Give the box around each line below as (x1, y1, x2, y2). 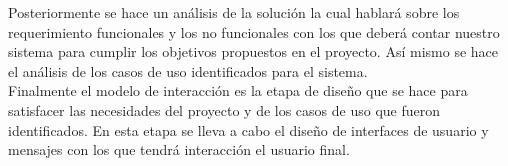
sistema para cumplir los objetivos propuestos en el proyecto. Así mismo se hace (8, 41, 498, 62)
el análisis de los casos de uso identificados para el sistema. (8, 60, 368, 81)
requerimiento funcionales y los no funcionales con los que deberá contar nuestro (8, 21, 500, 42)
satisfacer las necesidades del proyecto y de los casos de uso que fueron (8, 99, 441, 120)
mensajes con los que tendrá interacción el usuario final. (8, 139, 350, 160)
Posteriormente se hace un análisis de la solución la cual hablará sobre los (8, 2, 460, 22)
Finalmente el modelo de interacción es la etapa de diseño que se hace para (8, 80, 468, 101)
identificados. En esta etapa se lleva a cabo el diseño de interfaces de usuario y (8, 119, 489, 140)
